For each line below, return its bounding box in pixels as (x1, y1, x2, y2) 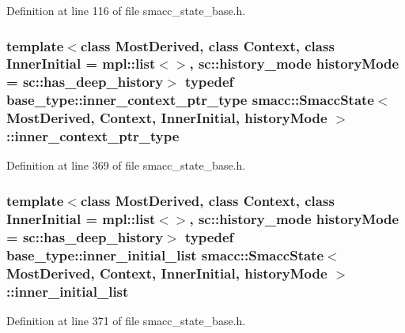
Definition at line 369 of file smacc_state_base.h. (6, 157, 246, 174)
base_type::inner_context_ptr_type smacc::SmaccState (6, 90, 374, 110)
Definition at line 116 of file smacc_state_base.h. (6, 2, 246, 18)
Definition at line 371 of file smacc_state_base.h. (6, 312, 246, 328)
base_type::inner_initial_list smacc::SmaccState (6, 245, 324, 264)
